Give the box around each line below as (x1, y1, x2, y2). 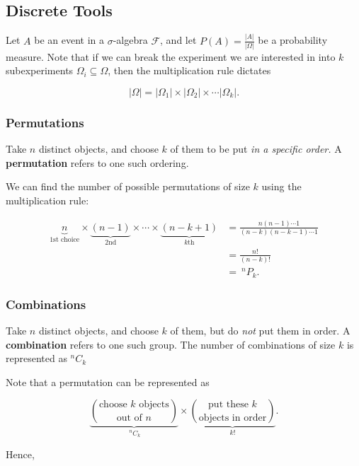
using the (261, 179, 302, 194)
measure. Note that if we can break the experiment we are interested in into (6, 49, 336, 64)
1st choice (50, 235, 80, 243)
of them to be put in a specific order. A (170, 141, 342, 156)
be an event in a (34, 33, 105, 47)
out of (116, 413, 142, 423)
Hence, (6, 446, 35, 461)
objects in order (198, 413, 267, 423)
